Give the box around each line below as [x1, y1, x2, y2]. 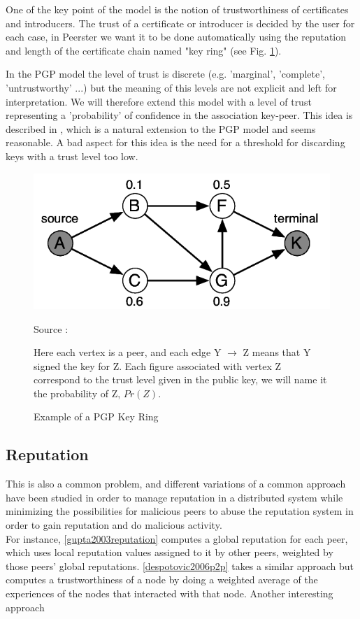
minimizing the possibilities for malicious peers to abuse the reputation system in [6, 504, 354, 518]
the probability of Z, [34, 385, 121, 400]
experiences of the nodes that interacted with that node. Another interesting [6, 586, 333, 601]
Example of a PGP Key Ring [34, 409, 159, 424]
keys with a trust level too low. [6, 148, 138, 163]
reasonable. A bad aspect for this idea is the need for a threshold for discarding [6, 135, 345, 150]
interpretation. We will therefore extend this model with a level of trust [6, 94, 312, 108]
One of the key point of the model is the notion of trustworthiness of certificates [6, 2, 349, 16]
